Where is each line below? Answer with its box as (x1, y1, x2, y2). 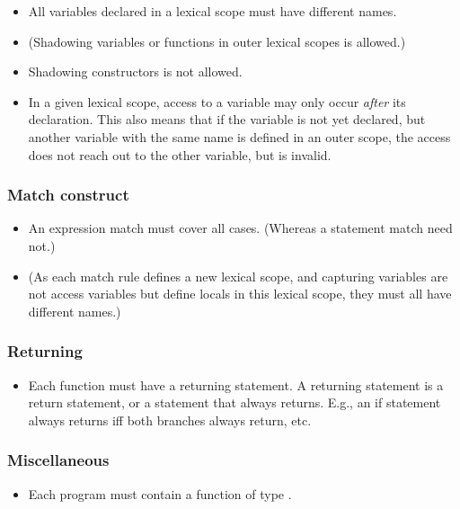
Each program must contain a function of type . (28, 484, 292, 503)
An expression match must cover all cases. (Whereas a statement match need (28, 219, 453, 237)
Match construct (7, 183, 129, 206)
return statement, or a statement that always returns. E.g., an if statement (28, 393, 441, 412)
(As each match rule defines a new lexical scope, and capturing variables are (28, 266, 448, 285)
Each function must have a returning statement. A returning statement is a (28, 375, 444, 394)
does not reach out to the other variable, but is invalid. (28, 145, 332, 164)
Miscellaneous (7, 449, 110, 471)
